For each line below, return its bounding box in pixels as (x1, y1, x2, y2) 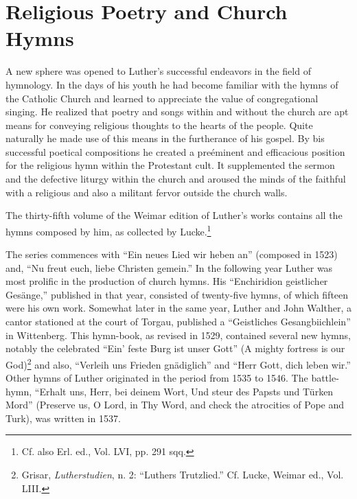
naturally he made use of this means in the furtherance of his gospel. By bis (5, 131, 325, 146)
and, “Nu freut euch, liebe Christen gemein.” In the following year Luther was (5, 260, 333, 275)
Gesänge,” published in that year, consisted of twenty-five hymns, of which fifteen (5, 287, 349, 301)
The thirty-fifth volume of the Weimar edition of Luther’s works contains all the (5, 208, 343, 222)
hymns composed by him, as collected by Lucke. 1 (5, 222, 211, 238)
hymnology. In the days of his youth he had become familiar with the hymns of (5, 77, 338, 91)
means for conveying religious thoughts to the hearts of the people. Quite (5, 117, 313, 132)
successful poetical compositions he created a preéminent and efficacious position (5, 144, 345, 159)
